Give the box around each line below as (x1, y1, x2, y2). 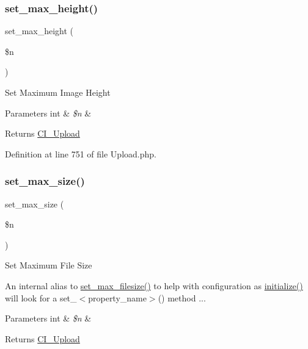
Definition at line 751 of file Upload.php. (5, 147, 156, 160)
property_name (88, 291, 147, 304)
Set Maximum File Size (5, 259, 92, 272)
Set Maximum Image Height (5, 86, 111, 98)
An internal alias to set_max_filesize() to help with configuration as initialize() (5, 279, 303, 292)
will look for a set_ (5, 291, 77, 304)
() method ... (158, 291, 206, 304)
